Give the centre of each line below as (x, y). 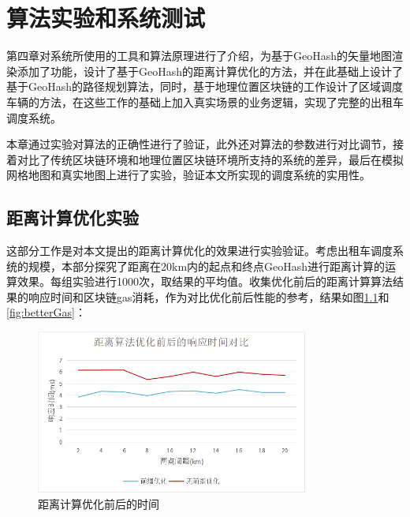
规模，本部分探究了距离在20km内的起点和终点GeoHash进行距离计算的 (207, 266)
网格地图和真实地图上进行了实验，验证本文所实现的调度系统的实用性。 (188, 175)
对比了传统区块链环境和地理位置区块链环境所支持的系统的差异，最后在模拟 (210, 159)
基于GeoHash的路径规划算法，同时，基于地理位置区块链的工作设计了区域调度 (205, 86)
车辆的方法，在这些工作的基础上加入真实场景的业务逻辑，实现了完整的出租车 (205, 101)
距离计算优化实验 (73, 217)
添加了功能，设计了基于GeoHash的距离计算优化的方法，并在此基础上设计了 (210, 71)
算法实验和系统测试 (106, 18)
